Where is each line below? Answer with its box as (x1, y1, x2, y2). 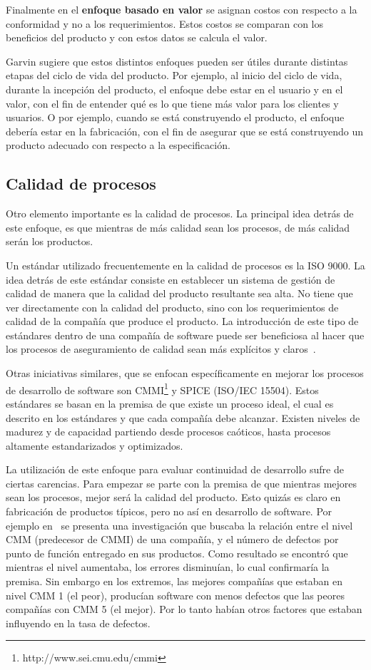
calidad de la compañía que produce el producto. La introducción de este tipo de (6, 314, 359, 329)
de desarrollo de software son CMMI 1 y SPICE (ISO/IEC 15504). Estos (6, 380, 319, 397)
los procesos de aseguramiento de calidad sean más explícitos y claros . (6, 341, 316, 356)
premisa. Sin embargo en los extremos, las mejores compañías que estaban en (6, 574, 342, 589)
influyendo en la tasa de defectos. (6, 615, 151, 630)
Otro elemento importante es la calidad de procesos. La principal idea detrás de (6, 206, 354, 221)
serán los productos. (6, 234, 93, 249)
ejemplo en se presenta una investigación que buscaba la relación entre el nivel (6, 517, 353, 532)
